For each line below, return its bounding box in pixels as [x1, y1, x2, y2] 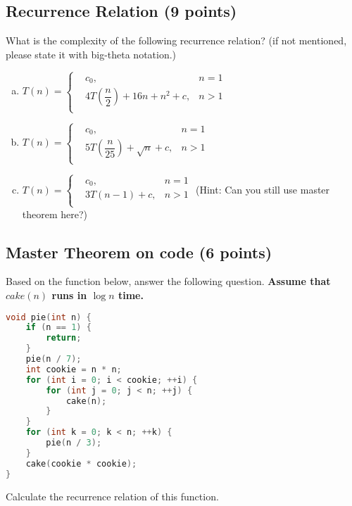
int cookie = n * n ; [25, 364, 122, 374]
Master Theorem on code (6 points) [6, 241, 272, 263]
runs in [51, 287, 87, 302]
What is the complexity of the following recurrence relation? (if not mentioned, [6, 33, 347, 48]
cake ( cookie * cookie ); [25, 458, 137, 469]
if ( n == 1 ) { [25, 322, 92, 333]
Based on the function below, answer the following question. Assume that [6, 274, 331, 289]
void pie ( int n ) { [6, 312, 92, 322]
